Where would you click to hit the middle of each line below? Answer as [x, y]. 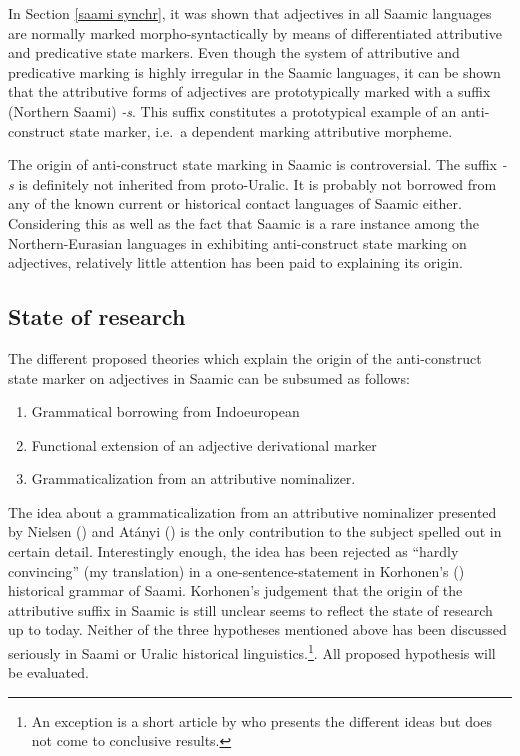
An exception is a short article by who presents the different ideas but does [262, 720]
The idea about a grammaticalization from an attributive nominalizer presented [252, 511]
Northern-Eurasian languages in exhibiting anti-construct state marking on [237, 242]
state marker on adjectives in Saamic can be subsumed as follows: [209, 377]
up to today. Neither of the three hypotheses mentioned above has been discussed [257, 629]
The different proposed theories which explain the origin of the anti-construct [245, 357]
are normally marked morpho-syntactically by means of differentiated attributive [255, 32]
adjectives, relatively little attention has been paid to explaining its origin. [235, 262]
